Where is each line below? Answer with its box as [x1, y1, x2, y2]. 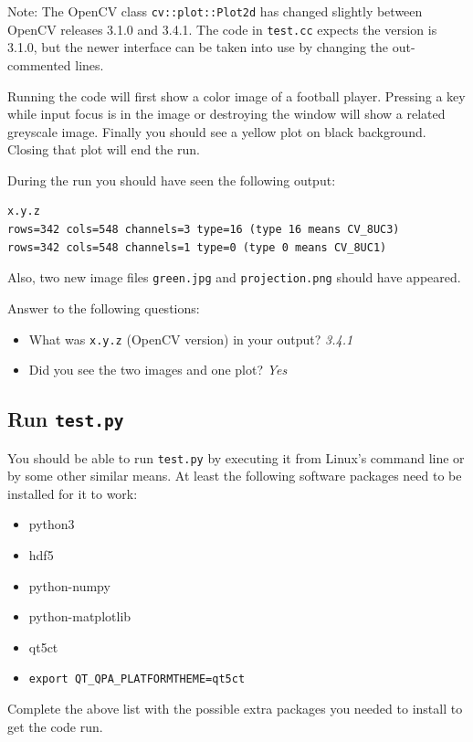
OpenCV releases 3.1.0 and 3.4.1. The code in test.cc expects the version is [7, 19, 437, 38]
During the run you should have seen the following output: [7, 170, 336, 189]
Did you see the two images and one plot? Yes [28, 360, 288, 379]
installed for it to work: [7, 483, 138, 503]
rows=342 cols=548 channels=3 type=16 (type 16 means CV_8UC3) [7, 223, 400, 237]
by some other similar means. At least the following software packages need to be [7, 466, 462, 485]
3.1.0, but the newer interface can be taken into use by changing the [7, 37, 389, 57]
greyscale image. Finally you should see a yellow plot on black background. [7, 122, 426, 141]
